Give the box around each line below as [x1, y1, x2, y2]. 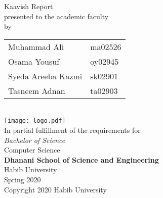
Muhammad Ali [8, 40, 64, 53]
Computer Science [4, 144, 60, 155]
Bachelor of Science [4, 134, 65, 145]
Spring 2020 [4, 174, 41, 184]
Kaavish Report [4, 1, 53, 11]
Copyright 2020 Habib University [4, 184, 107, 194]
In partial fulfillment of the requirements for [4, 125, 141, 135]
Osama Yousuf [8, 55, 60, 67]
